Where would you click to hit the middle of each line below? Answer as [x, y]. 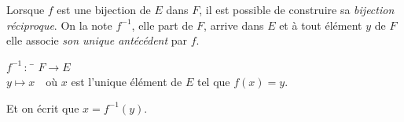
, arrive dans [234, 25]
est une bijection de [104, 9]
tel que [213, 82]
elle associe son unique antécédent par [97, 40]
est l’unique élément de [127, 82]
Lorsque [26, 9]
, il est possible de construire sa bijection [297, 9]
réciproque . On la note [59, 25]
